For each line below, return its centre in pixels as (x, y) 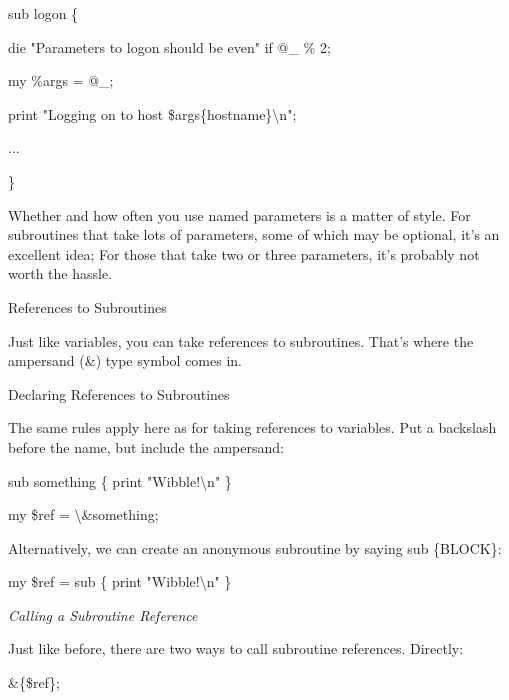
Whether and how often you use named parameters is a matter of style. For (239, 214)
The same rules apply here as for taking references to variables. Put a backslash (252, 427)
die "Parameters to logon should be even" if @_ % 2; (169, 46)
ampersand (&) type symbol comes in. (125, 360)
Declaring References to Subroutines (119, 393)
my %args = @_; (61, 80)
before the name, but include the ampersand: (146, 446)
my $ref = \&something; (83, 514)
